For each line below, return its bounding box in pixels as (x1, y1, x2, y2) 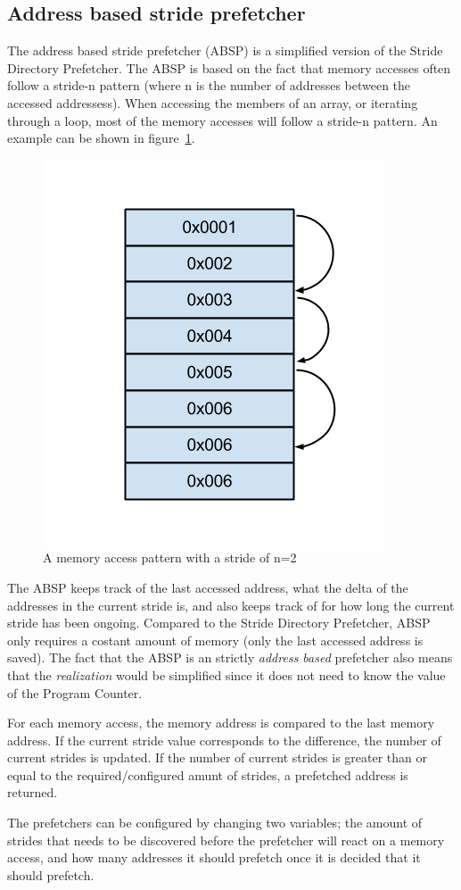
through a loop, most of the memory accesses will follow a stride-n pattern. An (7, 111, 438, 129)
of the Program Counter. (7, 683, 143, 702)
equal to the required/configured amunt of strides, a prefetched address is (7, 765, 408, 784)
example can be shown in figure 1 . (7, 129, 195, 147)
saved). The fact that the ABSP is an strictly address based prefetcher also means (7, 648, 453, 667)
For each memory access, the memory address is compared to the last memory (7, 713, 435, 732)
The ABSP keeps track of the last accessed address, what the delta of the (7, 578, 408, 596)
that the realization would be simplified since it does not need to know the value (7, 665, 446, 684)
